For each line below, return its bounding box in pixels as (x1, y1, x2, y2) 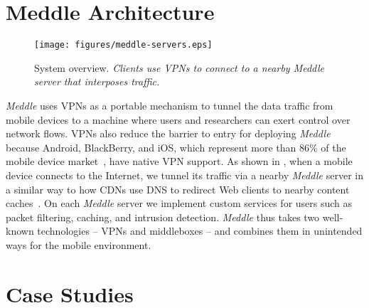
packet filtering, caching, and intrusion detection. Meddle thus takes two (6, 209, 320, 224)
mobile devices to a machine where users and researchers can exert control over (6, 112, 351, 127)
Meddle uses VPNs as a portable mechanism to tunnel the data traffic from (6, 97, 333, 112)
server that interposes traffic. (34, 74, 160, 89)
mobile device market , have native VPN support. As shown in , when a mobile (6, 154, 353, 169)
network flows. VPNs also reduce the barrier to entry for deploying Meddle (6, 126, 331, 141)
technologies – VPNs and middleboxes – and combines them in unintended (37, 223, 363, 238)
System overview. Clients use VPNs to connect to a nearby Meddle (34, 60, 324, 75)
